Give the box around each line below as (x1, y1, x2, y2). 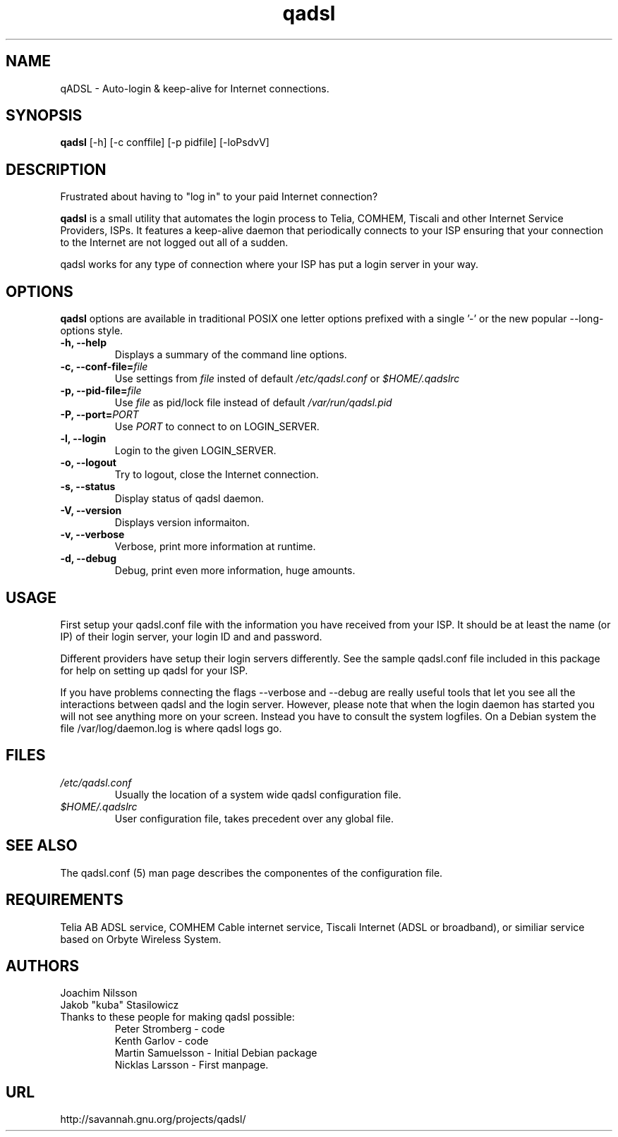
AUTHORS (6, 956, 80, 975)
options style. (60, 324, 123, 337)
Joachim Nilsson (60, 987, 138, 999)
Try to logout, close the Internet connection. (114, 468, 319, 481)
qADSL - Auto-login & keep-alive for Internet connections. (60, 82, 329, 95)
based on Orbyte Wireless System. (60, 932, 222, 945)
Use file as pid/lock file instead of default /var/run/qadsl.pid (114, 396, 392, 409)
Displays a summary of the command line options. (114, 348, 347, 361)
